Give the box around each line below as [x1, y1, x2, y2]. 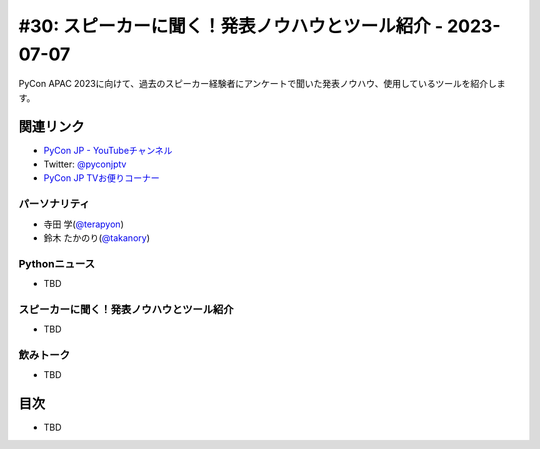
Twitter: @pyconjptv [43, 158, 127, 170]
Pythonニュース [18, 256, 95, 270]
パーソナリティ [18, 197, 90, 211]
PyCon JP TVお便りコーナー [43, 172, 160, 184]
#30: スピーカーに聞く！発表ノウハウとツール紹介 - [18, 15, 444, 37]
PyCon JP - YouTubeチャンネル [43, 144, 173, 156]
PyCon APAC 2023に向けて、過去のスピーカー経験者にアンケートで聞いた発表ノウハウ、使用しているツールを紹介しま [18, 78, 506, 90]
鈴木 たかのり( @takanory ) [43, 231, 150, 244]
